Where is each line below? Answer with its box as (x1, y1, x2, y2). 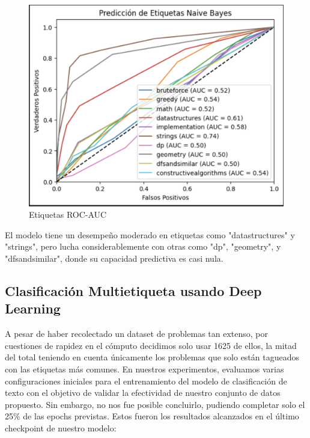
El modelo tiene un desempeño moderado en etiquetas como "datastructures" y (5, 228, 295, 241)
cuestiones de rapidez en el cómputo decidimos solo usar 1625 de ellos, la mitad (5, 339, 297, 351)
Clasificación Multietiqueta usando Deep (5, 281, 262, 300)
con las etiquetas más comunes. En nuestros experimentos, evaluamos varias (5, 362, 284, 375)
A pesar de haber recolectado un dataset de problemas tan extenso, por (5, 327, 268, 340)
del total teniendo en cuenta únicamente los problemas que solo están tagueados (5, 351, 299, 363)
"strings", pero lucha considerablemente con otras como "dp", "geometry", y (5, 240, 281, 253)
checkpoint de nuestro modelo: (5, 421, 117, 434)
